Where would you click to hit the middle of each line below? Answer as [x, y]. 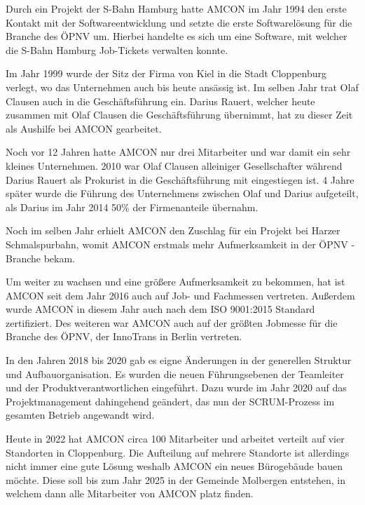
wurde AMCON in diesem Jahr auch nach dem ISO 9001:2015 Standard [160, 309]
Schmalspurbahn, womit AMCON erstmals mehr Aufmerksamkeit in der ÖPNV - [180, 244]
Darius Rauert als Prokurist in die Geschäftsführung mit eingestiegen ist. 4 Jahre [180, 179]
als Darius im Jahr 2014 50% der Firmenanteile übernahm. [132, 207]
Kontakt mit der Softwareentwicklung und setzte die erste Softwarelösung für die [179, 22]
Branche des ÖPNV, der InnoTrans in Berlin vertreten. [124, 336]
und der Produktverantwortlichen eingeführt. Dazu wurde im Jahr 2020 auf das [176, 388]
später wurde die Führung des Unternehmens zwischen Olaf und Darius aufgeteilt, [182, 193]
